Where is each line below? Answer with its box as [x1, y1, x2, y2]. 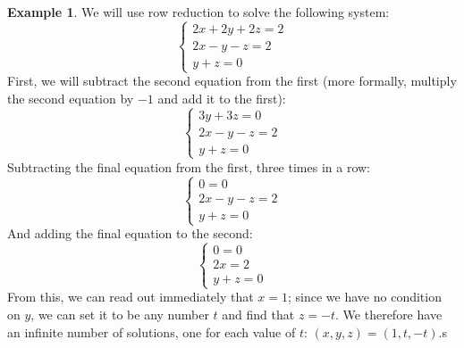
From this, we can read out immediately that [7, 287, 254, 306]
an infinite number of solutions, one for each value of [7, 322, 296, 341]
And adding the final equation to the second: [7, 224, 253, 243]
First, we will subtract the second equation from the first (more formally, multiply [7, 71, 457, 90]
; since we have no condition [288, 287, 442, 306]
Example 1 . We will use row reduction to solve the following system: [7, 3, 390, 21]
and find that [222, 304, 295, 323]
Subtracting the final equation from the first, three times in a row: [7, 157, 370, 176]
